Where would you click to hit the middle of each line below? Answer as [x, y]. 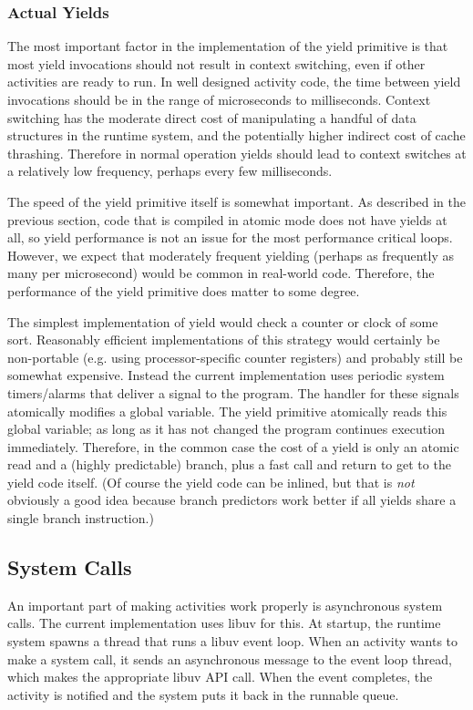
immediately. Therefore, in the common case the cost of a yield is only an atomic [233, 446]
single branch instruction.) [81, 518]
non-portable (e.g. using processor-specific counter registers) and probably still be [235, 357]
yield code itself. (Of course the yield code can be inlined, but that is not [211, 482]
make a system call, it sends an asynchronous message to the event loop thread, [230, 659]
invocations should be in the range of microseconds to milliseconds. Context [219, 99]
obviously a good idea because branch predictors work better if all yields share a [232, 500]
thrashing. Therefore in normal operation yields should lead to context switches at [237, 153]
